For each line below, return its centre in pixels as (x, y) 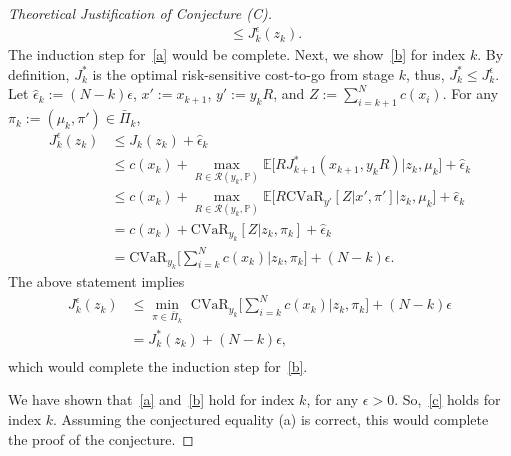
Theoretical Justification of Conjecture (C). (140, 13)
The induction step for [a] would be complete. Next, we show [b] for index (237, 54)
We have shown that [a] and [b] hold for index (151, 399)
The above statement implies (96, 281)
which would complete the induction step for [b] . (158, 365)
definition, (39, 73)
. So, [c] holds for (447, 399)
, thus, (425, 73)
